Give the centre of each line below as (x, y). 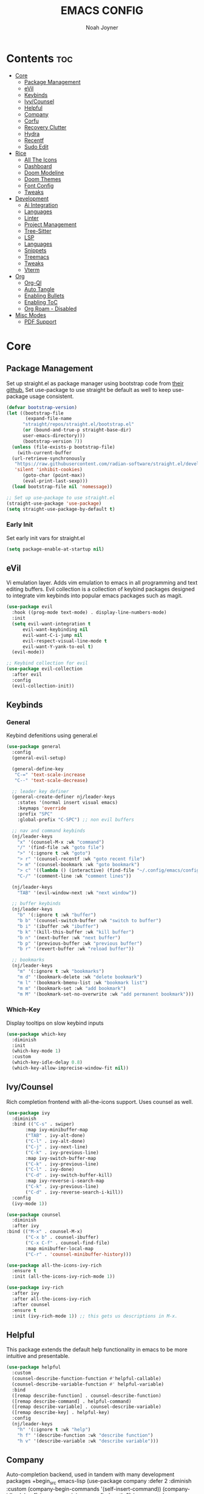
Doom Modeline (44, 173)
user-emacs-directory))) (54, 436)
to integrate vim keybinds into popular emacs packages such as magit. (95, 596)
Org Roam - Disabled (50, 308)
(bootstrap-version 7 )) (53, 441)
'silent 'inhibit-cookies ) (49, 470)
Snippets (35, 250)
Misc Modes (31, 315)
